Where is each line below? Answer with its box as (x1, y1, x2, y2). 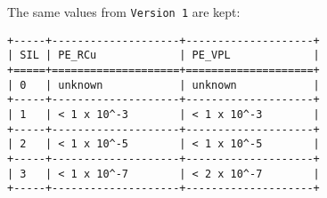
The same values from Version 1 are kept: (7, 3, 241, 20)
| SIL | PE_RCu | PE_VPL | (7, 49, 320, 62)
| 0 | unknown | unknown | (7, 78, 320, 91)
